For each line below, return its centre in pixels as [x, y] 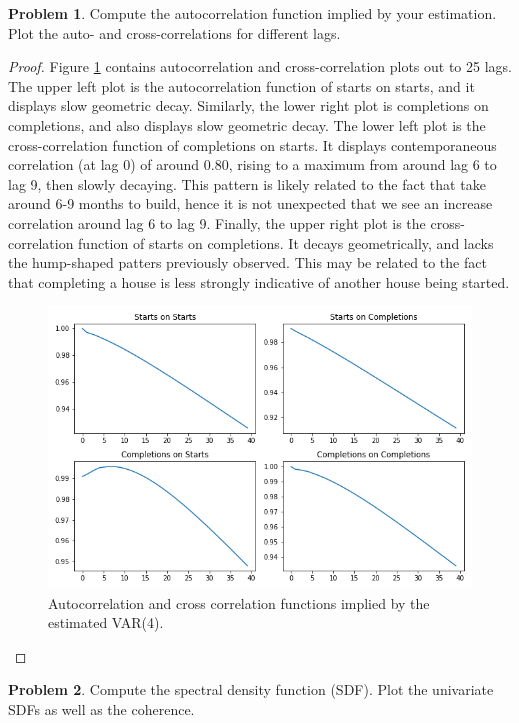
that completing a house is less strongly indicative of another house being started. [259, 281]
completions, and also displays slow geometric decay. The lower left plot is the [247, 124]
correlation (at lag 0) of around [104, 164]
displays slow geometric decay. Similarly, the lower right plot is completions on [248, 105]
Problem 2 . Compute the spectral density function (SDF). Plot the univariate [251, 689]
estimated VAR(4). [106, 622]
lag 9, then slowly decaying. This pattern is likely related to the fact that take [247, 183]
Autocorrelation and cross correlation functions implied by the [239, 602]
